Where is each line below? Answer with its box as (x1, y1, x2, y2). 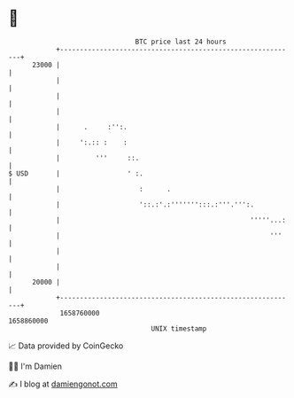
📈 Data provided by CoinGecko (8, 340, 124, 351)
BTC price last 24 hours (135, 37, 227, 46)
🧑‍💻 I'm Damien (8, 361, 63, 371)
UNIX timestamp (151, 324, 207, 333)
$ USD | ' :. (8, 168, 143, 178)
